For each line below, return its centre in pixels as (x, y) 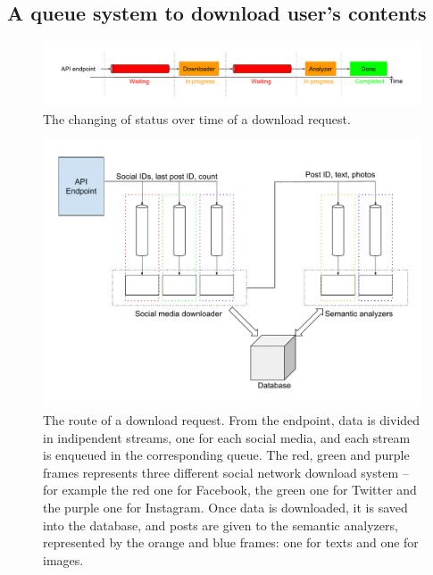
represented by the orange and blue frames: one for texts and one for (231, 542)
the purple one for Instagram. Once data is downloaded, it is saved (225, 507)
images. (63, 559)
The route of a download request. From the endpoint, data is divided (232, 419)
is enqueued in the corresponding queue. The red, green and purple (226, 455)
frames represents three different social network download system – (226, 472)
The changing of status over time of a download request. (197, 118)
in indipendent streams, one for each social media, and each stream (227, 437)
